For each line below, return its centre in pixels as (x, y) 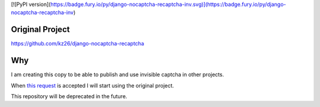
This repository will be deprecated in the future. (69, 96)
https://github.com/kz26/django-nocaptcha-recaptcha (78, 44)
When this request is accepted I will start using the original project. (92, 85)
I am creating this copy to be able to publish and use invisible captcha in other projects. (118, 74)
